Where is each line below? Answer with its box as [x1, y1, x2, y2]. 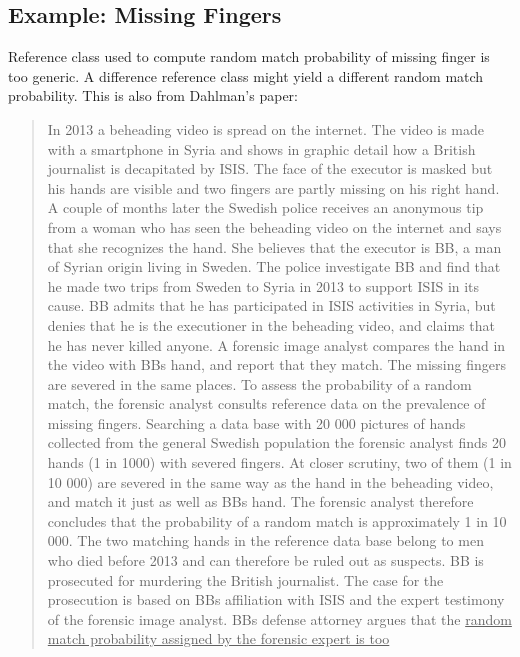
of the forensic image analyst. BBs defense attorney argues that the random [47, 608, 512, 629]
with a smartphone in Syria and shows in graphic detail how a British [47, 138, 476, 159]
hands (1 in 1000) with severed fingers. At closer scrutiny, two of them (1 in [47, 452, 512, 473]
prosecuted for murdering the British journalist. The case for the [47, 569, 444, 590]
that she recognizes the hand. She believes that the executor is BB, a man [47, 236, 502, 257]
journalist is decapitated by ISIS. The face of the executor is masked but [47, 158, 493, 179]
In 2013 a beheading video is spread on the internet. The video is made [47, 118, 485, 139]
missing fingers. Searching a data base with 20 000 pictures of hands [47, 412, 466, 433]
